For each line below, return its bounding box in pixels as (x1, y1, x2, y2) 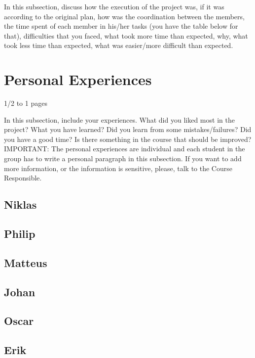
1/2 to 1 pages (4, 98, 47, 108)
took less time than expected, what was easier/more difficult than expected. (4, 40, 233, 50)
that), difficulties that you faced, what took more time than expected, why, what (4, 30, 248, 41)
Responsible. (4, 173, 42, 183)
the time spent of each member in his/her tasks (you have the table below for (4, 21, 238, 31)
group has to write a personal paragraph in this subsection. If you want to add (4, 153, 242, 164)
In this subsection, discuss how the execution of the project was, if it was (4, 1, 224, 11)
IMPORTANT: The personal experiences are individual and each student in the (4, 143, 245, 154)
